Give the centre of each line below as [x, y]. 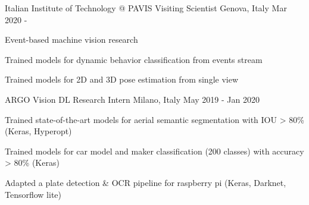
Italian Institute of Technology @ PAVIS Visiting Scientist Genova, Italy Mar [146, 8]
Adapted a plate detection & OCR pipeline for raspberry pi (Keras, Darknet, [146, 182]
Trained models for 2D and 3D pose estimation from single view [122, 79]
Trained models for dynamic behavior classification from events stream [134, 59]
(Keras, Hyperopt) [38, 131]
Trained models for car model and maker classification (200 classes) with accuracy [154, 151]
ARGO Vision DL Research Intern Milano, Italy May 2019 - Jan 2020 [132, 99]
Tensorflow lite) [33, 194]
